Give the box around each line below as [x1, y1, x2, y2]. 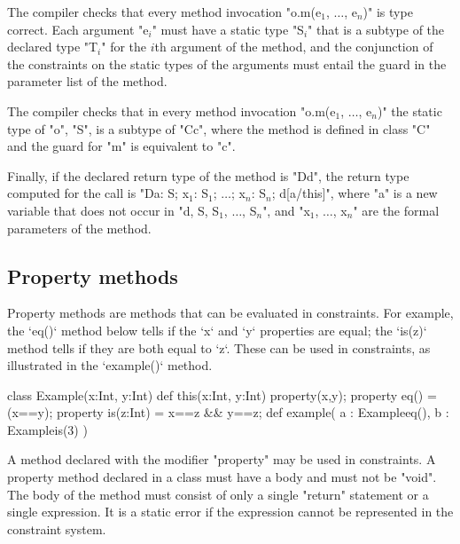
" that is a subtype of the [308, 20, 445, 38]
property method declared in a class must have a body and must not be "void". [7, 468, 437, 486]
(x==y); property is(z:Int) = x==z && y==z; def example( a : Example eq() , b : [7, 403, 449, 422]
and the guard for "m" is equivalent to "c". [7, 137, 236, 155]
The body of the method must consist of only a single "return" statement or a [7, 485, 429, 503]
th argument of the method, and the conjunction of [154, 37, 433, 56]
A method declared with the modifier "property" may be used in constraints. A [7, 450, 436, 469]
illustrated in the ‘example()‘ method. [7, 356, 213, 374]
